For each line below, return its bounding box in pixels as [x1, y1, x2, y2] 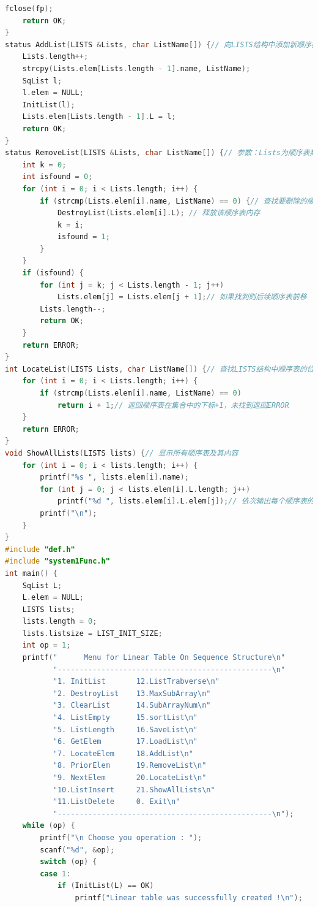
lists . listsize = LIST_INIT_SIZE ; [22, 629, 163, 638]
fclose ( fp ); [5, 4, 53, 13]
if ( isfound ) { [22, 269, 84, 278]
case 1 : [40, 869, 71, 878]
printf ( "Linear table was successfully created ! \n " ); [75, 893, 303, 902]
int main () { [5, 568, 57, 578]
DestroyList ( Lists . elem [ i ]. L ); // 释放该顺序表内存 [57, 209, 261, 218]
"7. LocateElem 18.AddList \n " [53, 749, 193, 758]
